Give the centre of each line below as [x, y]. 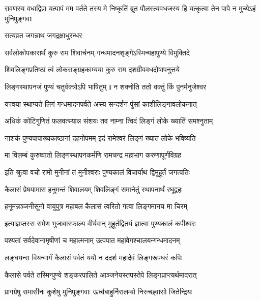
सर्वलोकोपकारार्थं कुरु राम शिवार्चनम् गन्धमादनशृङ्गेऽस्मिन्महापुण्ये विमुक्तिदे [97, 52]
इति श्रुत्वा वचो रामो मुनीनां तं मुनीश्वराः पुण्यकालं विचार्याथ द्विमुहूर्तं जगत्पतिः [97, 172]
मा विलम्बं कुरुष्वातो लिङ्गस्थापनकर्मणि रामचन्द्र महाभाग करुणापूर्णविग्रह [93, 155]
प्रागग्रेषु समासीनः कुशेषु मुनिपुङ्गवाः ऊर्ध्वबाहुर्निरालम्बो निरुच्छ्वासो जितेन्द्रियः [98, 292]
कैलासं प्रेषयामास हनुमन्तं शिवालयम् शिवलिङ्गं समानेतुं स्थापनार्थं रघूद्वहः [94, 189]
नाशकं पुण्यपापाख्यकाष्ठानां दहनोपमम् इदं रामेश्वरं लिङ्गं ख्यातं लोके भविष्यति [100, 138]
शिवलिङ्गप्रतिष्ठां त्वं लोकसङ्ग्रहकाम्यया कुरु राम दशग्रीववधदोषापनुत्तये [92, 69]
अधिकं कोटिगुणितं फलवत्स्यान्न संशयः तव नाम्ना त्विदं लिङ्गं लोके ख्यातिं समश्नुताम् [109, 121]
